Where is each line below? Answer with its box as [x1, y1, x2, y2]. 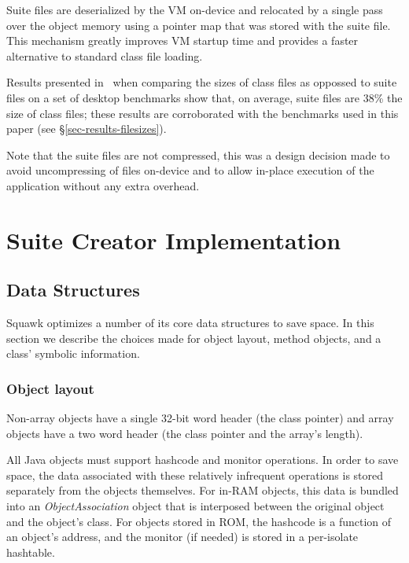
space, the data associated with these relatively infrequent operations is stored [6, 466, 384, 483]
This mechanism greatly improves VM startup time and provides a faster [6, 32, 359, 49]
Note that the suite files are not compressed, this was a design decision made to [6, 146, 390, 163]
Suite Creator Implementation [6, 223, 341, 256]
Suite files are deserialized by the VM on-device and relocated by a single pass [6, 2, 383, 17]
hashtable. [6, 543, 55, 560]
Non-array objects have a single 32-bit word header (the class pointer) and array [6, 410, 394, 426]
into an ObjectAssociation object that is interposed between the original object [6, 498, 385, 514]
